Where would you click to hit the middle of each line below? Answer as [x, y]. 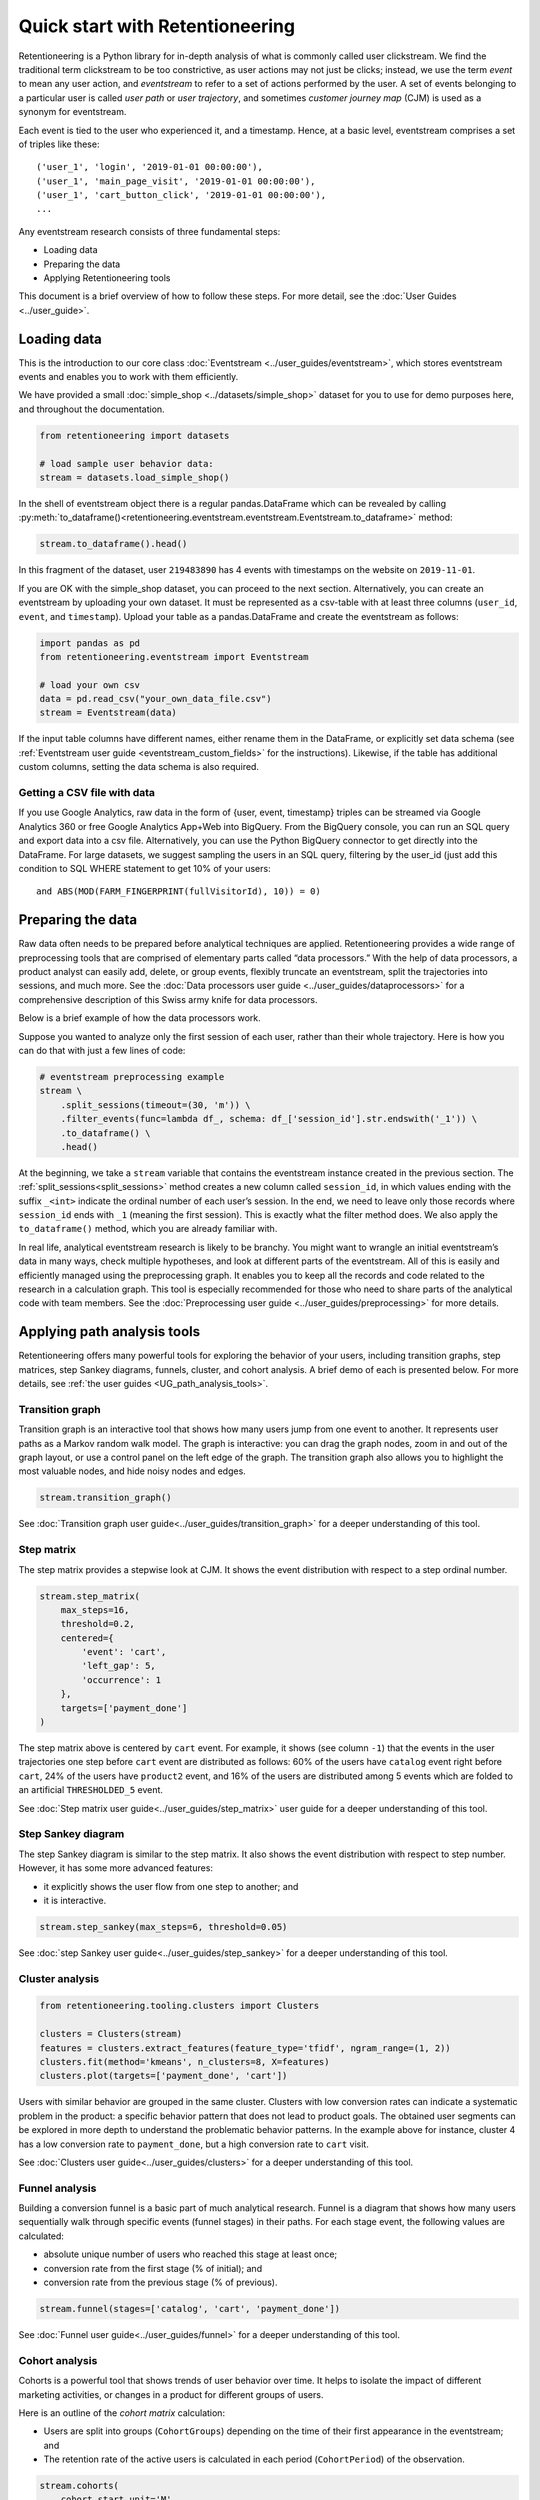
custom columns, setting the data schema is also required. [139, 767]
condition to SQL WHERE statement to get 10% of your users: [144, 868]
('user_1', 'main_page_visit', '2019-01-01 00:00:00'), [176, 181]
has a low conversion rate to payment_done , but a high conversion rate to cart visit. [193, 2144]
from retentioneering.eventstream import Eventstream [174, 656]
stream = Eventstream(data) [108, 713]
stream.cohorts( [79, 2486]
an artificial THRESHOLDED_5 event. [91, 1790]
